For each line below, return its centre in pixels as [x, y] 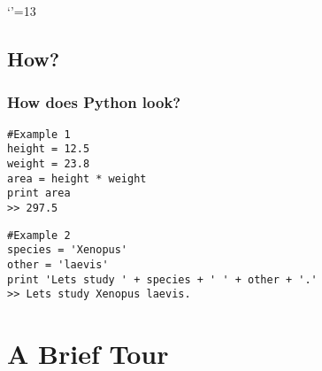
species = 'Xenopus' [68, 250]
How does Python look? [94, 102]
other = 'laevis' [58, 264]
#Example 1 [39, 134]
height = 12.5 [49, 149]
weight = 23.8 [49, 163]
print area [39, 193]
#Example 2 [39, 235]
